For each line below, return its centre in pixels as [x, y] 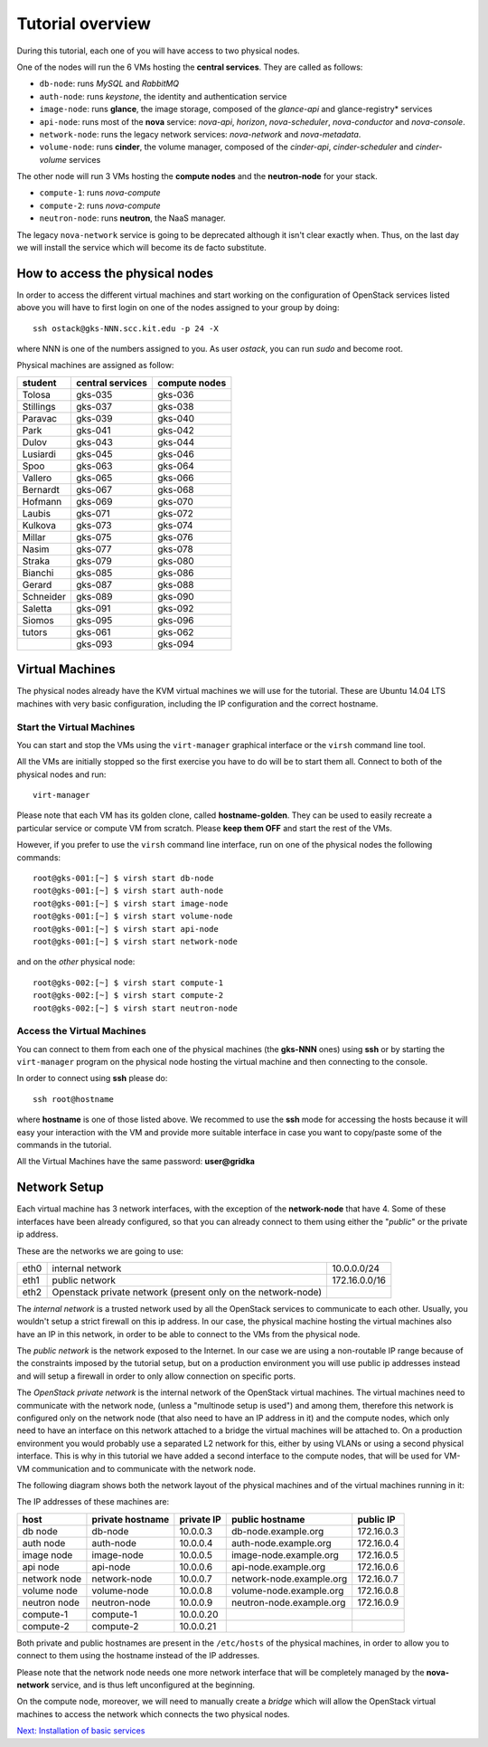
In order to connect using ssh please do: [92, 1078]
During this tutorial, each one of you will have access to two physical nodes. [158, 51]
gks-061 [93, 631]
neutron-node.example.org [288, 1602]
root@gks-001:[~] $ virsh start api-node [126, 929]
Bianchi [38, 573]
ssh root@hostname [74, 1099]
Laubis [37, 513]
